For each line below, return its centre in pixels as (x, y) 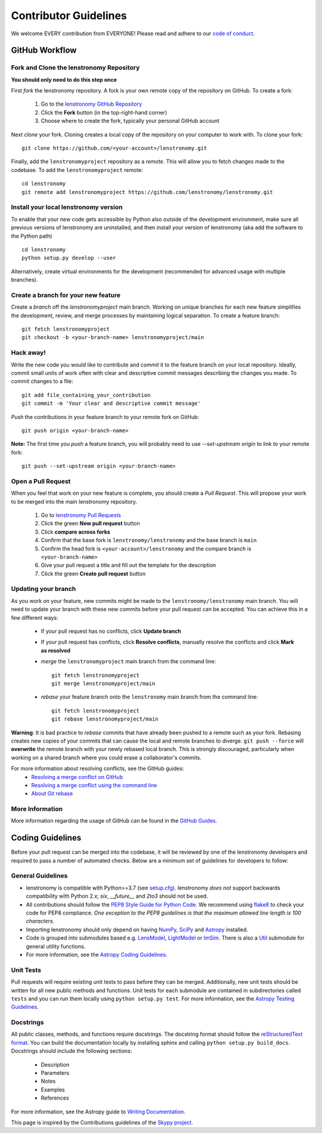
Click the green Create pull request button (93, 574)
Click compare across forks (75, 532)
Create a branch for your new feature (66, 295)
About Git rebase (52, 793)
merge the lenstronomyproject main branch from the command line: (129, 661)
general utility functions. (56, 946)
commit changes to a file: (42, 381)
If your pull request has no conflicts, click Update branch (111, 631)
